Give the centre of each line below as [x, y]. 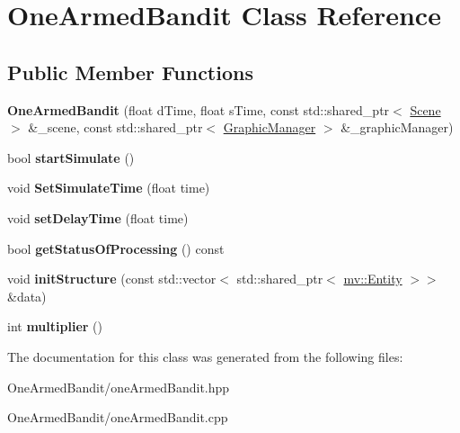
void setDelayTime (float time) [98, 217]
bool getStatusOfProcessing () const [116, 248]
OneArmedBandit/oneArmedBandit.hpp [119, 387]
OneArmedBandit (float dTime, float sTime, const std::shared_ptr [199, 109]
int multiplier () [55, 326]
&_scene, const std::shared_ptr [115, 127]
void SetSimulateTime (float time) [109, 188]
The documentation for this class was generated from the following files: [205, 356]
